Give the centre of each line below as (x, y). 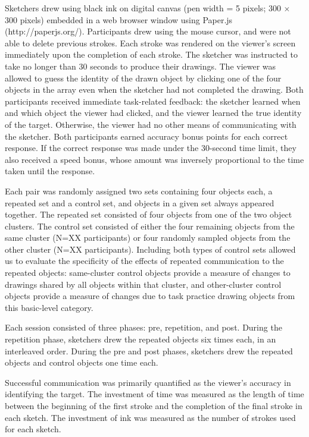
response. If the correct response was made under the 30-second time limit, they (151, 148)
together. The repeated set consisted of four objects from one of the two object (149, 214)
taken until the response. (50, 171)
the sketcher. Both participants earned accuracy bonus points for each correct (146, 136)
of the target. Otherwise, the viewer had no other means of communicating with (151, 124)
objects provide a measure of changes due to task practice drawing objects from (150, 296)
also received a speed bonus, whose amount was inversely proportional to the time (154, 159)
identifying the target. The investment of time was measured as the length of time (154, 394)
